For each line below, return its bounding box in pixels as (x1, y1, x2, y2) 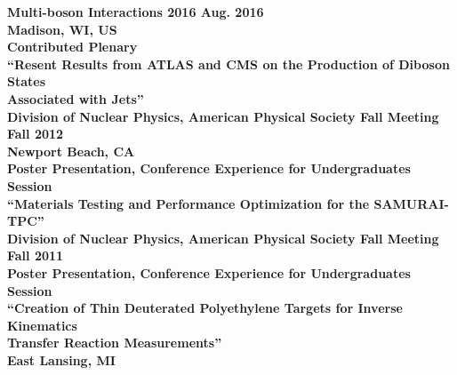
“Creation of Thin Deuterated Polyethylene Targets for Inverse (7, 299, 403, 317)
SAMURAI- (373, 194, 449, 212)
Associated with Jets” (7, 89, 144, 108)
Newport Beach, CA (7, 141, 135, 160)
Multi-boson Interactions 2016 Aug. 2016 (7, 3, 264, 20)
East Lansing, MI (7, 350, 116, 369)
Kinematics (7, 315, 77, 334)
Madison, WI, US (7, 20, 117, 38)
